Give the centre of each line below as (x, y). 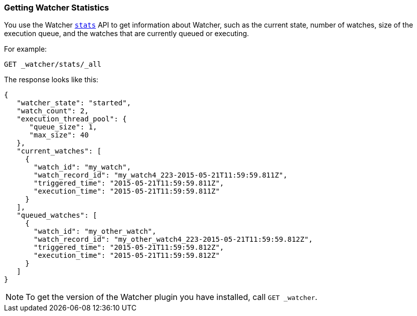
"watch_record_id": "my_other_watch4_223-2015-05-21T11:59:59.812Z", (173, 240)
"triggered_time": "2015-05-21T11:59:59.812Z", (129, 248)
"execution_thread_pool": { (72, 119)
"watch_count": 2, (53, 111)
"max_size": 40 (59, 135)
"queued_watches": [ (57, 215)
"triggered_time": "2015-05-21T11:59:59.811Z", (129, 183)
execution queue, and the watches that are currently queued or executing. (127, 34)
